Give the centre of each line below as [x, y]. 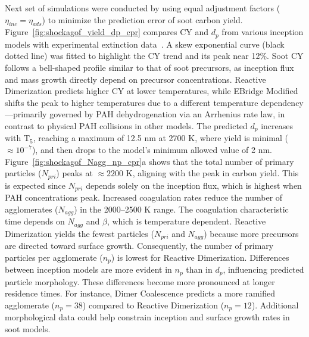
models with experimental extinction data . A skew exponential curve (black [145, 44]
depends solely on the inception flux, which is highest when [194, 185]
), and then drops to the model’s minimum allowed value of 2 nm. [152, 150]
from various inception [263, 32]
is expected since [35, 185]
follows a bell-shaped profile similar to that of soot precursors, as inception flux [149, 68]
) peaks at [74, 173]
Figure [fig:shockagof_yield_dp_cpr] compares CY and [107, 32]
